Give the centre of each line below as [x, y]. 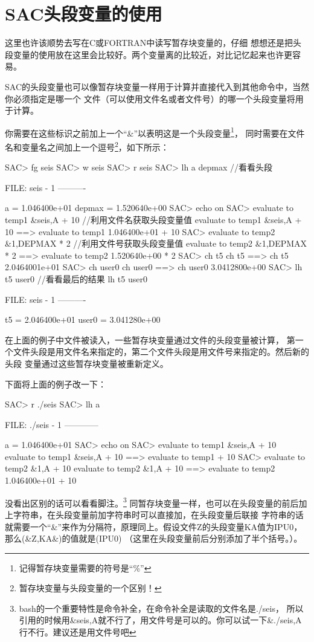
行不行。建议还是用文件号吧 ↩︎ [78, 632]
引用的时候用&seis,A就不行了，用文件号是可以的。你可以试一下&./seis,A [160, 620]
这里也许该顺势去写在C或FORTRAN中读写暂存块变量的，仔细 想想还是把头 [153, 43]
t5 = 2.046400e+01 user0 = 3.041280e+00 [83, 319]
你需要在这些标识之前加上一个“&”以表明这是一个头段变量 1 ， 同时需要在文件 [155, 132]
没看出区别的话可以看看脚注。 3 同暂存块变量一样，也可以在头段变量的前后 [152, 502]
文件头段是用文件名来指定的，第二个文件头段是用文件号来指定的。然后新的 [161, 352]
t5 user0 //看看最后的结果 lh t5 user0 [76, 278]
